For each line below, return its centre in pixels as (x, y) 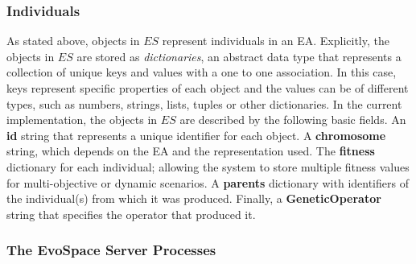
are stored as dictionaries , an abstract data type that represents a (239, 56)
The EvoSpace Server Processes (111, 250)
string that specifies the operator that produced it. (131, 214)
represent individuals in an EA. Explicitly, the (276, 41)
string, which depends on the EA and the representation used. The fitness (191, 151)
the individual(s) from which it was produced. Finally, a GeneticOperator (194, 198)
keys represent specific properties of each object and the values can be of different (208, 88)
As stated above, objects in (73, 41)
